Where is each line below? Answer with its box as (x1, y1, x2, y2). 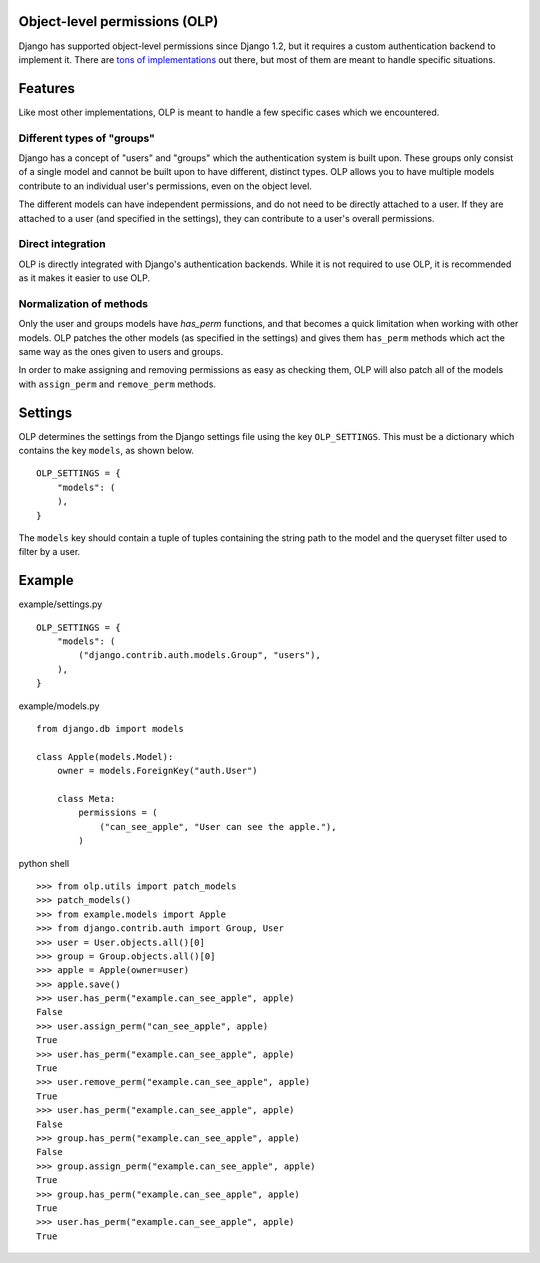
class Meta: (56, 793, 116, 804)
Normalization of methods (18, 296, 149, 310)
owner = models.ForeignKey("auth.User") (56, 765, 259, 777)
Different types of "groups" (18, 131, 155, 145)
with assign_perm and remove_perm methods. (18, 378, 217, 390)
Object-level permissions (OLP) (18, 13, 219, 30)
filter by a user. (18, 546, 81, 558)
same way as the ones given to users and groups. (18, 345, 224, 357)
